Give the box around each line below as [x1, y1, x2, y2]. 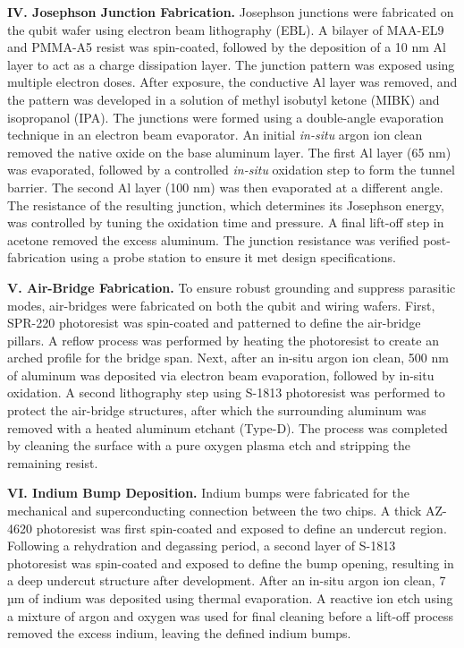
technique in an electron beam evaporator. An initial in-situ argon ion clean [7, 125, 423, 144]
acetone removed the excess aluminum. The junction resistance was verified [7, 230, 419, 249]
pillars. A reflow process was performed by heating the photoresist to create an [7, 330, 439, 349]
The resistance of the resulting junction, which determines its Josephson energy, [7, 195, 444, 214]
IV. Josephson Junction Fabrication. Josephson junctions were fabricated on [7, 3, 454, 21]
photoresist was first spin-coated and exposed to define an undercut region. [36, 518, 447, 537]
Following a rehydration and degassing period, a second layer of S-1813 [7, 536, 396, 555]
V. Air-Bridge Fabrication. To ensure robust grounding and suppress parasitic [7, 277, 456, 296]
